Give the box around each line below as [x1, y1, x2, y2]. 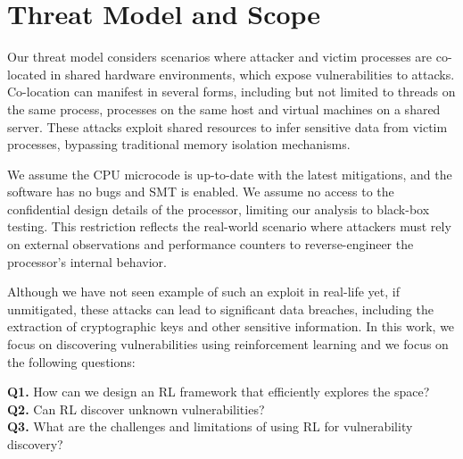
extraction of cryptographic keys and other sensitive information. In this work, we [7, 317, 455, 336]
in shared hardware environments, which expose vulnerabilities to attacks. [50, 64, 455, 83]
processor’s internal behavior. [7, 252, 167, 271]
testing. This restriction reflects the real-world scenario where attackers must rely [7, 217, 451, 236]
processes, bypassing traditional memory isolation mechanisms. [7, 135, 351, 154]
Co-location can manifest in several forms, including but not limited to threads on [7, 82, 456, 101]
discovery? [7, 435, 63, 453]
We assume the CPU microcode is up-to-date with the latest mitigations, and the [7, 164, 452, 183]
